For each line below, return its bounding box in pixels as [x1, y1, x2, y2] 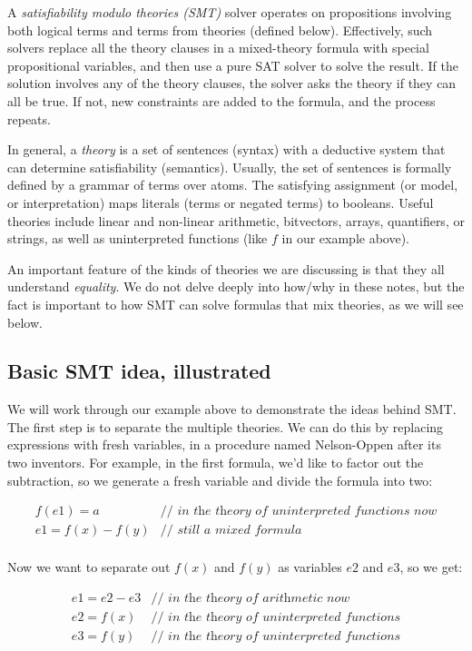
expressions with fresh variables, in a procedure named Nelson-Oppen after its [7, 435, 441, 454]
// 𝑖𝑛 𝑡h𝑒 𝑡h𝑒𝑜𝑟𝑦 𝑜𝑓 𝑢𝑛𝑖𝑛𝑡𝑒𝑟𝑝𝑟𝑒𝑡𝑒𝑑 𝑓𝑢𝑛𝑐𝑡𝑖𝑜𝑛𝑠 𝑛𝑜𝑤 [160, 505, 438, 518]
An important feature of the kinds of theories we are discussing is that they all [7, 259, 445, 278]
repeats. [7, 109, 51, 128]
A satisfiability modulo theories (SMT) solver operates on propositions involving [7, 3, 452, 21]
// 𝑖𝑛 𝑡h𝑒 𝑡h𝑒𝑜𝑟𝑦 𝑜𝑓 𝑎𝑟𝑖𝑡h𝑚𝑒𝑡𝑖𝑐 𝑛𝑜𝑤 [151, 591, 350, 605]
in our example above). [281, 229, 409, 248]
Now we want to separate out [7, 557, 171, 577]
